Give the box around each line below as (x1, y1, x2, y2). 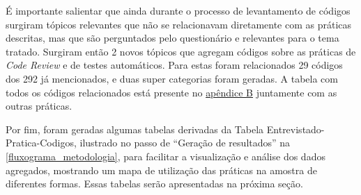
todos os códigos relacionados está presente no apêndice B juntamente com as (6, 85, 337, 99)
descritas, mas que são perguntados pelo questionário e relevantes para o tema (6, 31, 339, 45)
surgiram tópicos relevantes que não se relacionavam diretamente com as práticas (6, 17, 352, 31)
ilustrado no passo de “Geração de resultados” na (79, 135, 291, 150)
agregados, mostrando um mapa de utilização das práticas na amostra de (6, 162, 317, 177)
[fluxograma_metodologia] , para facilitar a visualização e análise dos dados (6, 149, 325, 163)
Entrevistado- (266, 121, 325, 136)
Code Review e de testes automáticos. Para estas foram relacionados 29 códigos (6, 58, 343, 72)
